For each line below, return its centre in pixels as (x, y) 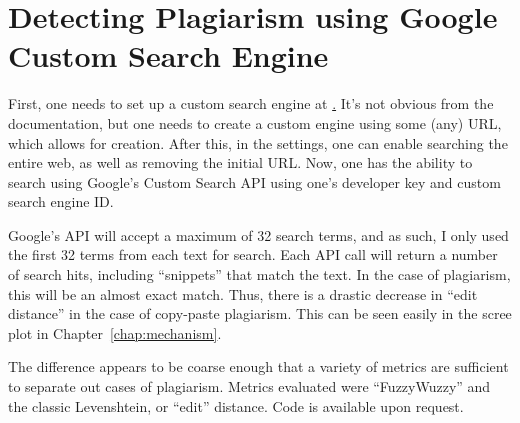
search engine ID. (61, 201)
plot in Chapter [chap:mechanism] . (115, 332)
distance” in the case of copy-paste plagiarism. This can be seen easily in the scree (260, 313)
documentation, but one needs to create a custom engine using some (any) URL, (255, 122)
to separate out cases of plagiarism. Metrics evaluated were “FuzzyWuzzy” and (249, 386)
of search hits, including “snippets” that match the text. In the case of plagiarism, (259, 274)
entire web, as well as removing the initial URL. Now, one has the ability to (240, 162)
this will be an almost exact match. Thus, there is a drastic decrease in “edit (243, 293)
